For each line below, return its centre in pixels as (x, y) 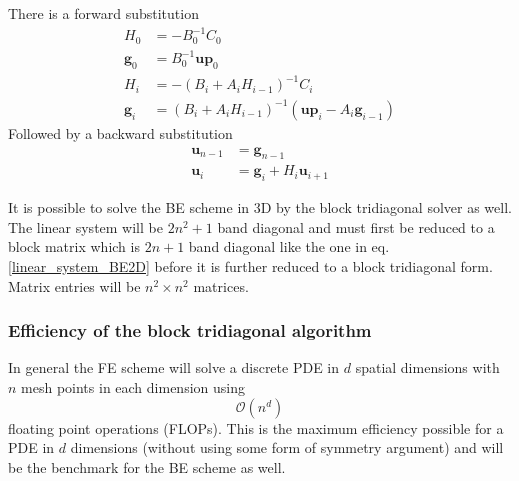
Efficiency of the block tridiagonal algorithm (190, 330)
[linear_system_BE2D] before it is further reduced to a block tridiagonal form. (250, 266)
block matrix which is (74, 246)
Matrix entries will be (74, 285)
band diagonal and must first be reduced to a (356, 226)
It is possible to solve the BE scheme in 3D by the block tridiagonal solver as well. (260, 207)
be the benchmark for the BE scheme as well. (147, 466)
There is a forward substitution (103, 13)
